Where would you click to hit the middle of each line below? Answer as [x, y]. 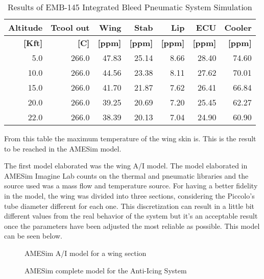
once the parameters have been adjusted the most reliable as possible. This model [132, 226]
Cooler [238, 27]
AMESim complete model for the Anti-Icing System [106, 270]
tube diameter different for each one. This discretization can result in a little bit [129, 206]
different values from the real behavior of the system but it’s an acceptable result [131, 216]
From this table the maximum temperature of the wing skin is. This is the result [130, 138]
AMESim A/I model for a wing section [86, 253]
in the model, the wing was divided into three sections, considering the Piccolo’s [129, 195]
